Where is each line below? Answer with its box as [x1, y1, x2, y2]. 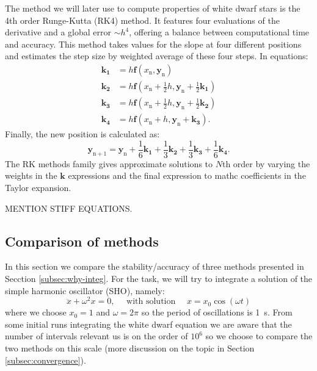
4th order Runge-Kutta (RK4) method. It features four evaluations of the [5, 13, 280, 26]
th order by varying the [222, 157, 310, 170]
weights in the [5, 169, 57, 182]
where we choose [5, 306, 67, 319]
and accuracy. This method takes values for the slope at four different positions [5, 37, 302, 50]
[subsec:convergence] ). [5, 353, 86, 366]
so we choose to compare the [205, 330, 313, 342]
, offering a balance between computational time [129, 26, 310, 38]
